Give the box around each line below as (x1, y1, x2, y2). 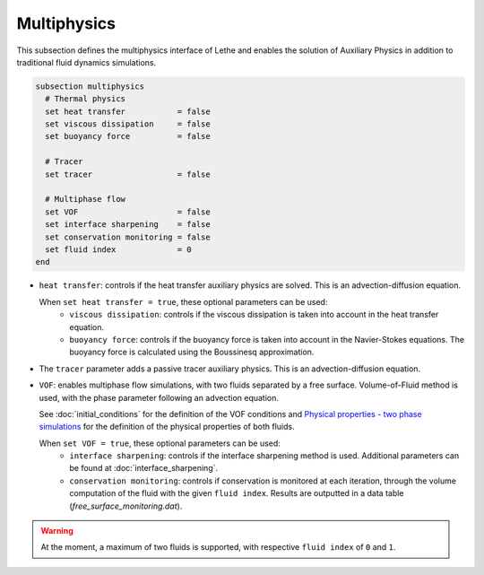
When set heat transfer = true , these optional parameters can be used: (39, 296, 328, 307)
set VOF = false (45, 206, 211, 217)
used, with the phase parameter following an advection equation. (39, 392, 280, 403)
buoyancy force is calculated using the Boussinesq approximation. (69, 346, 315, 358)
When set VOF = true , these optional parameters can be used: (39, 438, 281, 449)
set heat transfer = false (45, 106, 211, 117)
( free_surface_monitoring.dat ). (69, 501, 183, 511)
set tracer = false (45, 169, 211, 179)
